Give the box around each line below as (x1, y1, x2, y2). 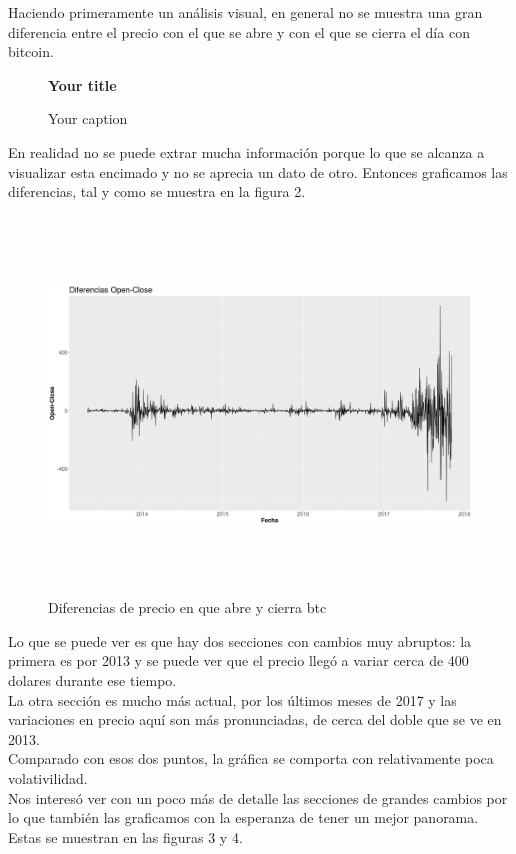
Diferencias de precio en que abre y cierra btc (48, 597, 327, 618)
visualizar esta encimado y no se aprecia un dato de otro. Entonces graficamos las (8, 161, 508, 182)
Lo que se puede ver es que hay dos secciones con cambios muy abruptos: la (8, 630, 472, 651)
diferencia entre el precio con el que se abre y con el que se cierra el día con (8, 21, 470, 42)
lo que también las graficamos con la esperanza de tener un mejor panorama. (8, 807, 479, 828)
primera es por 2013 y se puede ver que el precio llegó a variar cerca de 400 (8, 650, 469, 671)
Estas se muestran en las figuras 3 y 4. (8, 826, 243, 847)
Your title (48, 74, 117, 95)
